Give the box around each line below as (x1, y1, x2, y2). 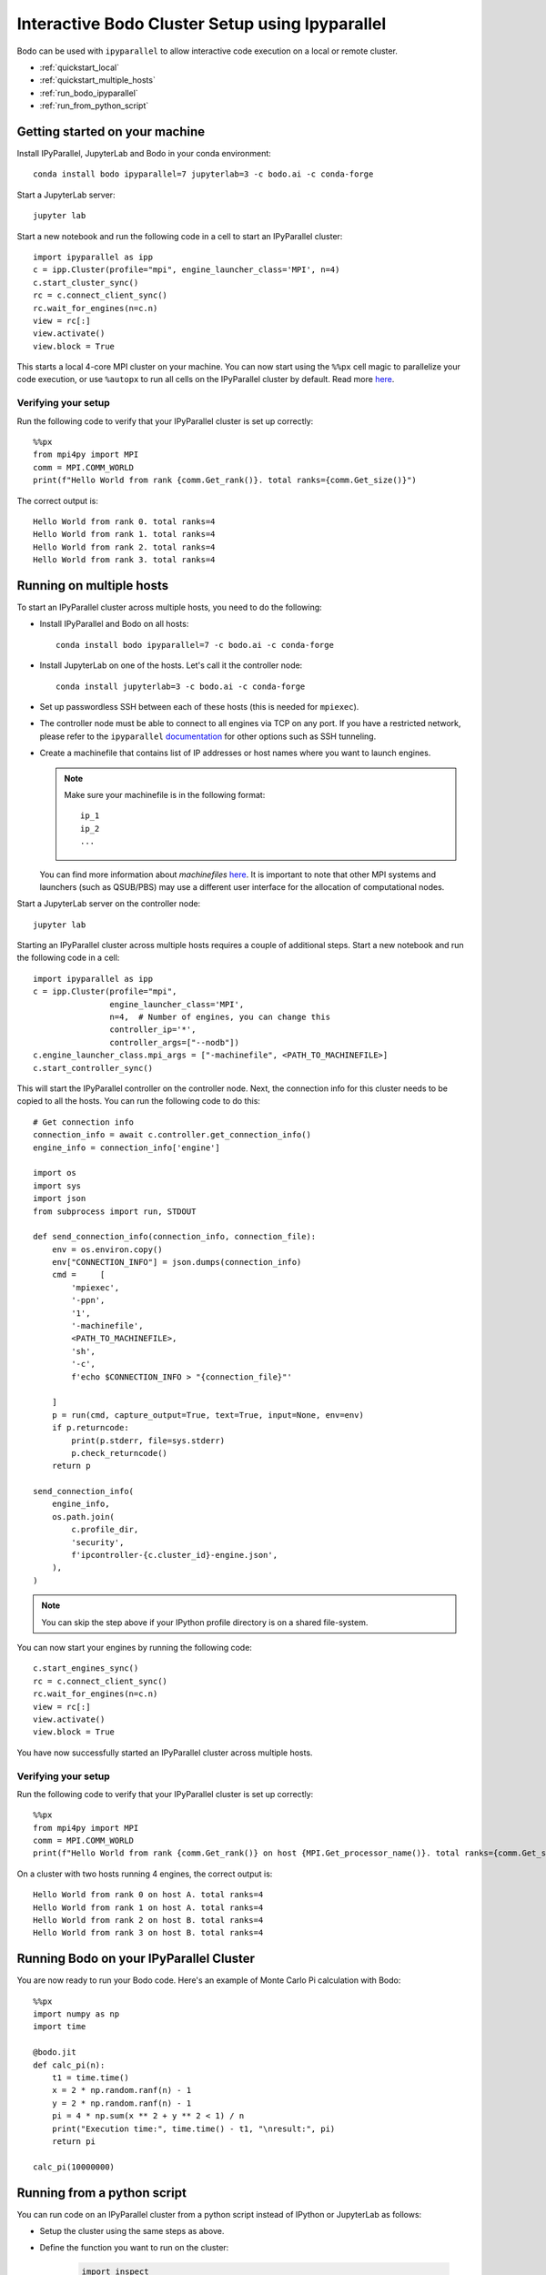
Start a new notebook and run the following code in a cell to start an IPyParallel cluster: (16, 230, 343, 241)
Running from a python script (16, 2185, 187, 2200)
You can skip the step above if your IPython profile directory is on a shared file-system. (41, 1616, 369, 1628)
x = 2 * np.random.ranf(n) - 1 (51, 2085, 192, 2096)
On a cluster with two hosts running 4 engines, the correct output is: (16, 1868, 273, 1879)
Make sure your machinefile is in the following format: (64, 789, 266, 800)
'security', (71, 1537, 125, 1547)
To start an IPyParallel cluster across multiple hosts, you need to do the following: (16, 602, 322, 613)
